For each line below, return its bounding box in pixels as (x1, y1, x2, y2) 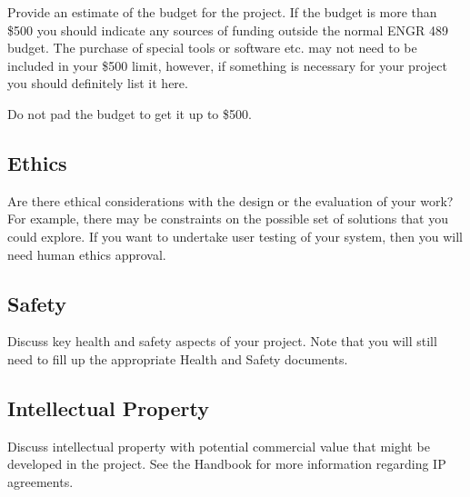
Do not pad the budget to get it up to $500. (7, 104, 252, 123)
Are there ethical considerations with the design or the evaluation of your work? (7, 191, 454, 210)
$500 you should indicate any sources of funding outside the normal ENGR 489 (7, 20, 449, 39)
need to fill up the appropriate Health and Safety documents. (7, 349, 348, 368)
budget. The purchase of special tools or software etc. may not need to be (7, 38, 417, 57)
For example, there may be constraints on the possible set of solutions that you (7, 209, 449, 228)
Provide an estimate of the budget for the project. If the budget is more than (7, 3, 437, 21)
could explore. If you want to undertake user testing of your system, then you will (7, 226, 463, 245)
